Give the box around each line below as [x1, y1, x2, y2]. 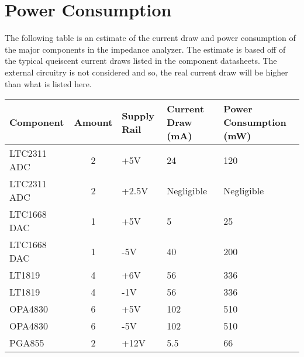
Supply [122, 108, 155, 122]
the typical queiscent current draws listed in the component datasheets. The [5, 54, 277, 67]
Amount [74, 115, 113, 129]
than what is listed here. [5, 77, 92, 90]
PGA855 [9, 336, 44, 350]
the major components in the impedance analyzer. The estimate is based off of [5, 43, 286, 55]
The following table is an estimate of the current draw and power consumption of [5, 32, 296, 44]
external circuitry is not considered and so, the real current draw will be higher [5, 66, 288, 78]
